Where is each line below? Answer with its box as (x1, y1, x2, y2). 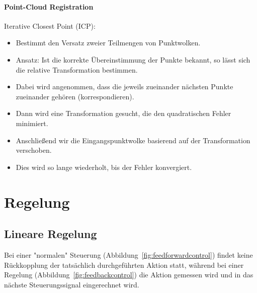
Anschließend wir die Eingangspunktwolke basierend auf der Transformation (16, 135, 250, 145)
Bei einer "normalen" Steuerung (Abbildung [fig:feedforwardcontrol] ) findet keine (4, 249, 253, 260)
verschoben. (16, 145, 52, 155)
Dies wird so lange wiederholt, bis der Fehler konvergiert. (16, 161, 192, 172)
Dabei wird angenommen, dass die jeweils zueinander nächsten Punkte (16, 81, 233, 92)
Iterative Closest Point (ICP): (4, 20, 96, 31)
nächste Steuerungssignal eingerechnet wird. (4, 279, 139, 289)
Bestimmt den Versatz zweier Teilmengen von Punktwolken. (16, 37, 201, 48)
